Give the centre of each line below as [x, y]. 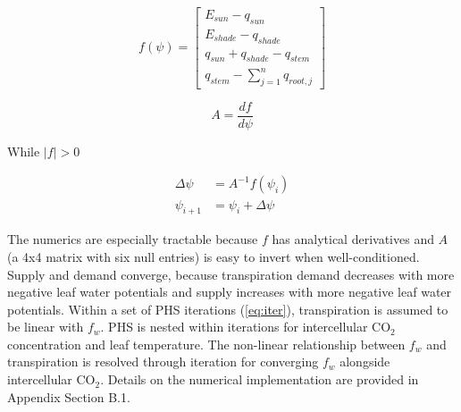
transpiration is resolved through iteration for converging [163, 362]
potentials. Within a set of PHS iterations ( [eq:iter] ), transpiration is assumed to [228, 309]
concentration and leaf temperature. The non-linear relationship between [206, 344]
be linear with [46, 327]
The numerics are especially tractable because [133, 239]
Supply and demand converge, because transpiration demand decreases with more [231, 274]
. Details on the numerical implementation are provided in [260, 379]
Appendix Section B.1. [69, 396]
